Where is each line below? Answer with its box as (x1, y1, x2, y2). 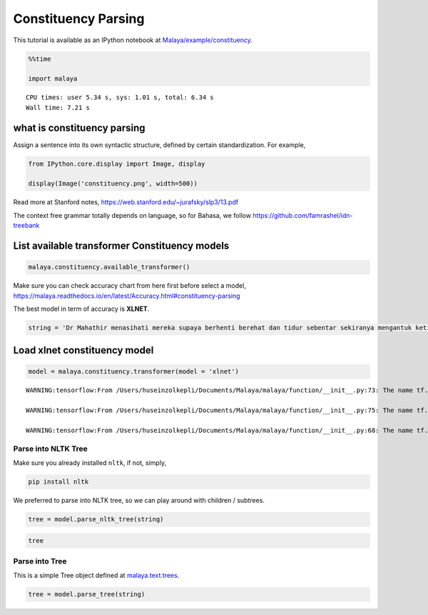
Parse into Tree (13, 556, 67, 566)
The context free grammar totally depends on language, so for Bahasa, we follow (13, 211, 252, 219)
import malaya (28, 75, 78, 83)
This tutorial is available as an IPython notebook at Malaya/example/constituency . (13, 36, 253, 44)
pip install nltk (28, 478, 89, 486)
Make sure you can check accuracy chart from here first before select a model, (13, 281, 246, 290)
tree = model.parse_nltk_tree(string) (28, 515, 164, 524)
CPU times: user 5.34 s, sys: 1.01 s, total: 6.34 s (26, 94, 214, 101)
